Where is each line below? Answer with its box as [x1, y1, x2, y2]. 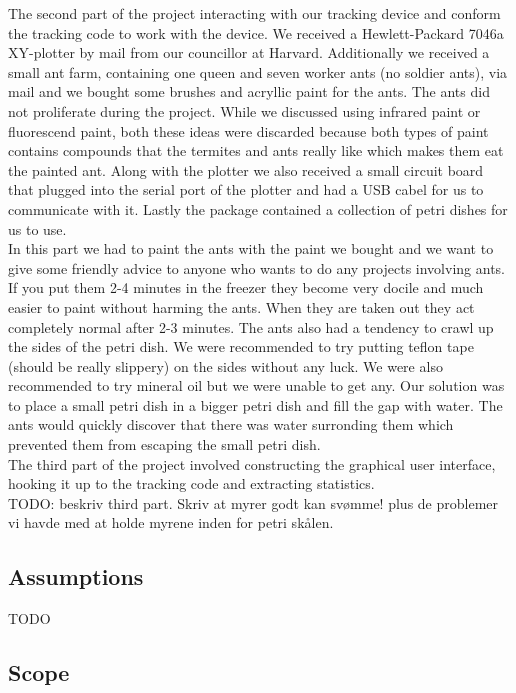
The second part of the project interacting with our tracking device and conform [8, 3, 501, 23]
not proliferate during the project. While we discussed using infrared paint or [8, 100, 481, 121]
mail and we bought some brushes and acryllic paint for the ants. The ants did [8, 81, 490, 102]
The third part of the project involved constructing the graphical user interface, [8, 453, 496, 474]
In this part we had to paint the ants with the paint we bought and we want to [8, 238, 494, 259]
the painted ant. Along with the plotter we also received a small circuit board [8, 159, 484, 180]
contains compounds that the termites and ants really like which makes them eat [8, 140, 504, 161]
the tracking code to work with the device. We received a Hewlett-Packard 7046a [8, 22, 504, 43]
